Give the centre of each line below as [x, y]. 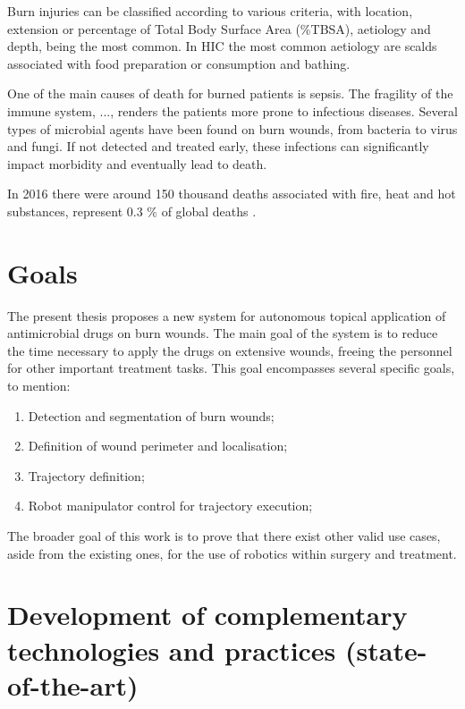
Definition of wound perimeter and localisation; [158, 446]
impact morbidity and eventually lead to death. [137, 163]
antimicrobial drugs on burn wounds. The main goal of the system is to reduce [223, 333]
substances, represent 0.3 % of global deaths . [132, 211]
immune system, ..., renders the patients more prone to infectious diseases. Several [232, 110]
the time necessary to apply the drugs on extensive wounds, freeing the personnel [230, 350]
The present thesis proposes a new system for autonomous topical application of [227, 315]
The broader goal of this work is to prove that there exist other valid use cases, [224, 536]
